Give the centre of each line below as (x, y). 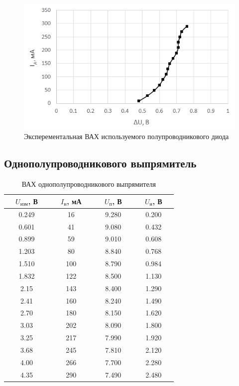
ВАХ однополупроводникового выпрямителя (89, 184)
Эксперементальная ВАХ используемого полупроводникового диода (126, 136)
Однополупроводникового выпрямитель (100, 163)
